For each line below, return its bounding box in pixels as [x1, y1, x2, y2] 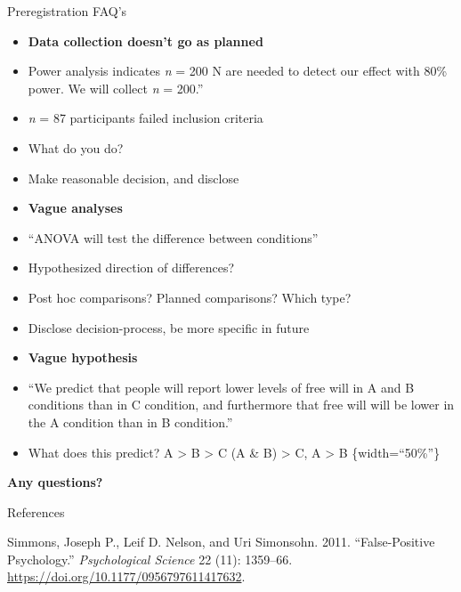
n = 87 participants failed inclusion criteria [28, 109, 263, 127]
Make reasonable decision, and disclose [28, 168, 239, 187]
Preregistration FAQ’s [7, 2, 127, 20]
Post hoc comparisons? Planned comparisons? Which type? [28, 288, 352, 306]
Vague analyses [28, 199, 123, 217]
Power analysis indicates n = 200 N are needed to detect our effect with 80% [28, 61, 448, 80]
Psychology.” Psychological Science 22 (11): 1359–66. [7, 549, 293, 568]
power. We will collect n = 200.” [28, 78, 204, 97]
